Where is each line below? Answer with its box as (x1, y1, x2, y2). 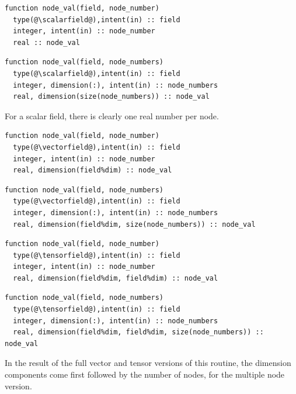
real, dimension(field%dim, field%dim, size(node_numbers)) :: (13, 328, 264, 337)
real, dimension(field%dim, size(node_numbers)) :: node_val (13, 220, 256, 229)
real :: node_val (13, 38, 80, 47)
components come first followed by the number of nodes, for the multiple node (5, 368, 285, 381)
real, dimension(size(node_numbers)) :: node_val (13, 92, 210, 101)
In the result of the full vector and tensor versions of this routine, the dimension (5, 357, 291, 369)
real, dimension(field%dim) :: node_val (13, 166, 172, 175)
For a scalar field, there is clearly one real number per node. (5, 109, 219, 122)
